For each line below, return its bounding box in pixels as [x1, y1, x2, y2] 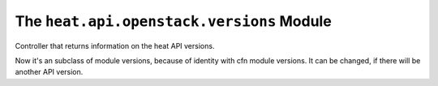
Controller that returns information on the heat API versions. [15, 41, 215, 50]
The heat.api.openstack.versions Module [15, 12, 332, 30]
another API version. [15, 67, 84, 77]
